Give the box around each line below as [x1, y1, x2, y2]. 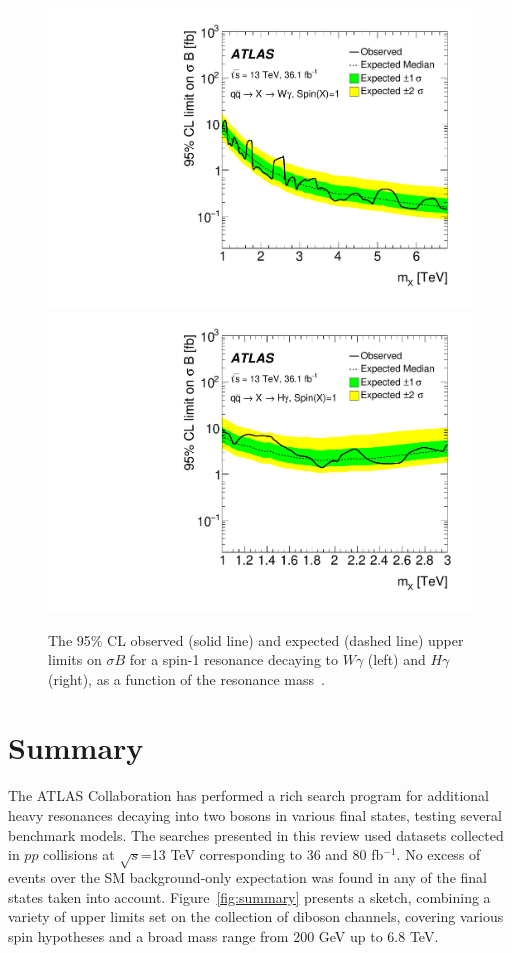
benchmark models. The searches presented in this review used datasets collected [8, 824, 504, 845]
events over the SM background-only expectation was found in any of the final [8, 866, 487, 887]
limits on [48, 649, 102, 670]
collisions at [43, 844, 115, 865]
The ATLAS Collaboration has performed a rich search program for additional [8, 785, 489, 806]
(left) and [367, 649, 426, 670]
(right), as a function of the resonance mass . [48, 668, 325, 689]
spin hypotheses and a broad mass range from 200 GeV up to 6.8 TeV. [8, 925, 439, 946]
